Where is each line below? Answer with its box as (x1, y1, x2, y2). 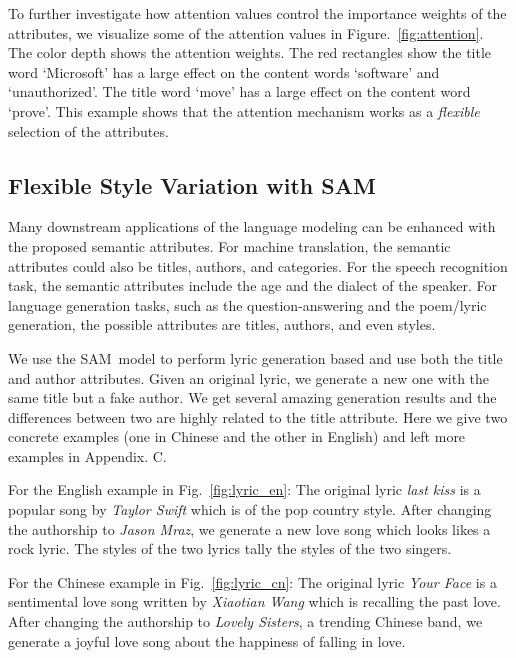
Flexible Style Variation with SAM (8, 169, 376, 200)
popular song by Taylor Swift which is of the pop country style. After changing (8, 499, 492, 520)
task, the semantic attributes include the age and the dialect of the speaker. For (8, 275, 498, 296)
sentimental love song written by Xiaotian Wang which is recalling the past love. (8, 591, 501, 612)
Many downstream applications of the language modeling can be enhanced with (8, 216, 496, 237)
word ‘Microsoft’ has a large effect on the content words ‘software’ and (8, 61, 440, 82)
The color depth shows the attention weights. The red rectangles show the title (8, 42, 492, 63)
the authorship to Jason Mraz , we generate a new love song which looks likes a (8, 518, 491, 539)
